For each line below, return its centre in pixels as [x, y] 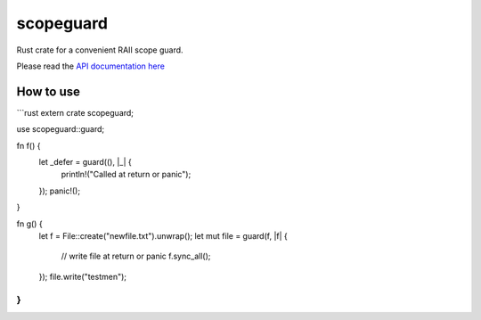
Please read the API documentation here [90, 66]
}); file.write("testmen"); [83, 276]
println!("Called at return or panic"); [126, 175]
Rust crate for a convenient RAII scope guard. [100, 50]
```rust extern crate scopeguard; [75, 112]
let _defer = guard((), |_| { [86, 162]
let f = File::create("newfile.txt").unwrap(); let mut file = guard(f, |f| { [163, 235]
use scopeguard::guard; [61, 129]
